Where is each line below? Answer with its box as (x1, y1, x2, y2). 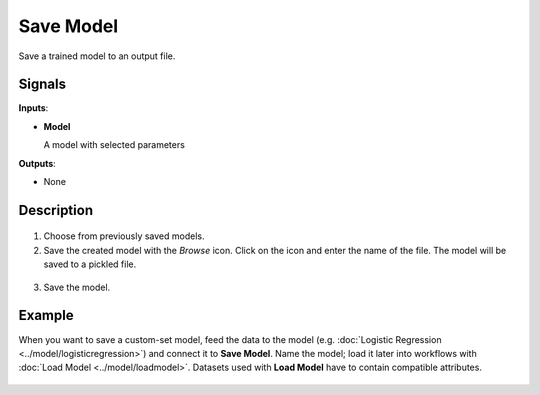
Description (18, 201, 94, 219)
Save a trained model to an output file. (18, 50, 176, 62)
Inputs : (18, 102, 49, 114)
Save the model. (43, 281, 111, 293)
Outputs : (18, 157, 57, 169)
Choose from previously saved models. (43, 230, 205, 242)
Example (18, 307, 74, 324)
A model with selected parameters (43, 139, 185, 151)
